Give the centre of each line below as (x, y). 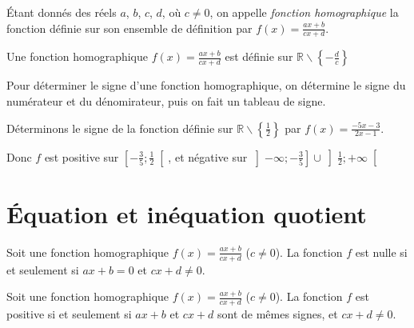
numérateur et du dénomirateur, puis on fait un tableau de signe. (166, 101)
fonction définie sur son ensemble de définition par (129, 28)
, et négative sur (208, 156)
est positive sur (82, 156)
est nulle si (381, 252)
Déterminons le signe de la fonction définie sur (120, 128)
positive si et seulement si (69, 313)
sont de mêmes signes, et (277, 313)
